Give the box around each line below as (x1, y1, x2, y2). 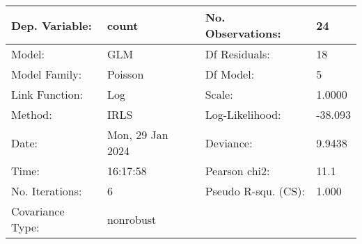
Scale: (205, 86, 233, 102)
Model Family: (11, 66, 82, 82)
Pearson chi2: (205, 163, 270, 179)
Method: (11, 106, 52, 122)
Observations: (205, 25, 281, 41)
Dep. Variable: (11, 17, 92, 33)
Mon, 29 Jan (107, 127, 168, 143)
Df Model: (205, 66, 255, 82)
